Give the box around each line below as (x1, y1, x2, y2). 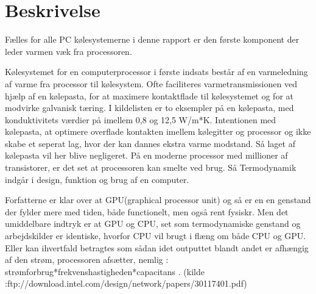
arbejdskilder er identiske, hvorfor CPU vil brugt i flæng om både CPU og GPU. (5, 229, 306, 242)
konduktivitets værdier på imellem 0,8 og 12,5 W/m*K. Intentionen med (5, 113, 276, 126)
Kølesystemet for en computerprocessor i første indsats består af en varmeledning (5, 65, 308, 78)
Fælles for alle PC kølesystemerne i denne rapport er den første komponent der (5, 33, 300, 46)
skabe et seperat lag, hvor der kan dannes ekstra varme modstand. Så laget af (5, 137, 295, 149)
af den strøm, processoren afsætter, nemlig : (5, 253, 169, 266)
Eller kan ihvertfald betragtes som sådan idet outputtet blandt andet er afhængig (5, 241, 309, 254)
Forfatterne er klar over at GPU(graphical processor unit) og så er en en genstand (5, 193, 311, 206)
